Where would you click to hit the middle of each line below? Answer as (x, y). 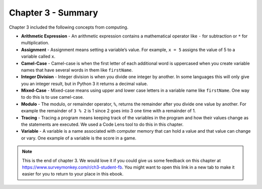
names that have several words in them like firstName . (77, 70)
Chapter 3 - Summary (54, 13)
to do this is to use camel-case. (53, 97)
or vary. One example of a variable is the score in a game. (79, 138)
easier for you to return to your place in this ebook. (73, 174)
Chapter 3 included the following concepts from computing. (69, 27)
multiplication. (35, 43)
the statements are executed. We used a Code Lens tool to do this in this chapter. (102, 124)
